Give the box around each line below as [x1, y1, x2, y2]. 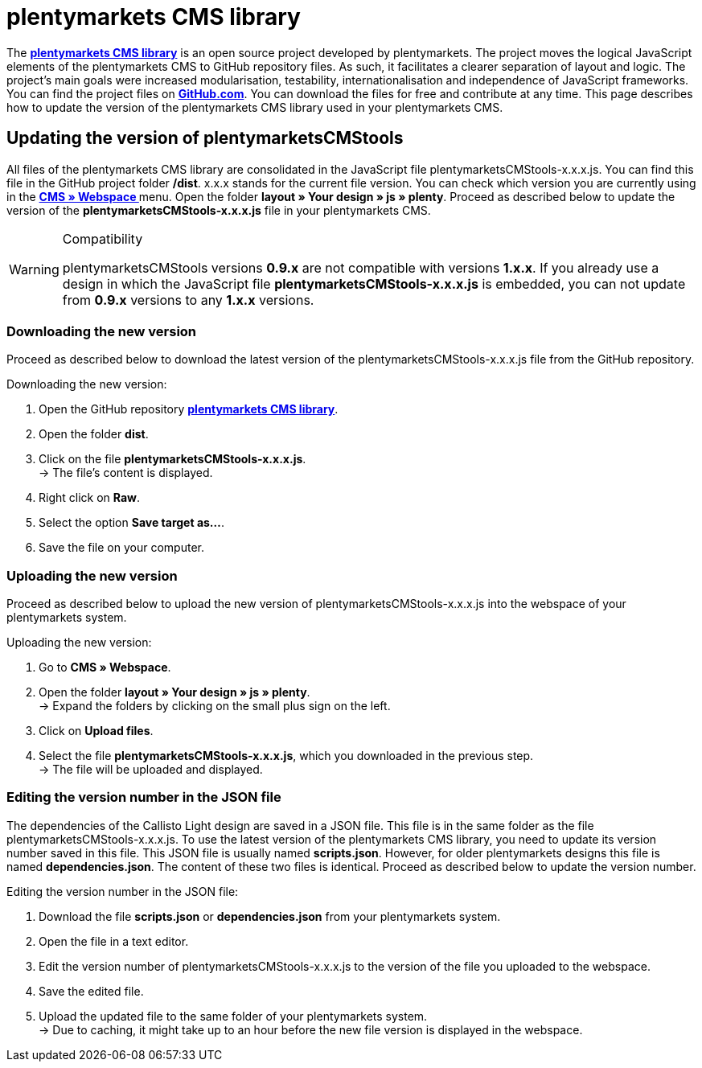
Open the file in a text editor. [39, 934, 189, 948]
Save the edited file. [39, 984, 144, 998]
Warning [9, 261, 60, 277]
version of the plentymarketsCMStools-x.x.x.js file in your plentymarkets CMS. [6, 203, 431, 217]
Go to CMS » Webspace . [39, 660, 171, 675]
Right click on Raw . [39, 491, 140, 505]
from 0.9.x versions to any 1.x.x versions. [62, 291, 314, 308]
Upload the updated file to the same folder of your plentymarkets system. [39, 1008, 428, 1023]
